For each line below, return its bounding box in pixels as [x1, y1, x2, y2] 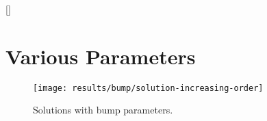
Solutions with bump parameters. [33, 103, 173, 117]
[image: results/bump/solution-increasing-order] [33, 83, 264, 93]
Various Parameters [5, 42, 196, 70]
